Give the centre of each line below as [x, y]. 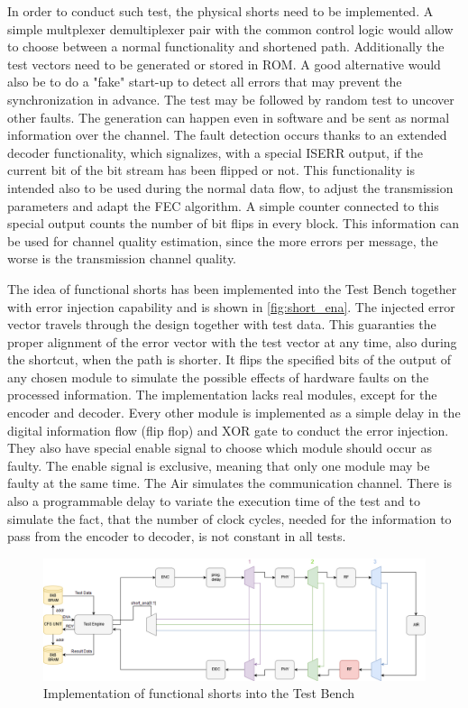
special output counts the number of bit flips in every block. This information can [233, 223]
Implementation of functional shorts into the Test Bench [199, 693]
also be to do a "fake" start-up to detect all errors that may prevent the [205, 82]
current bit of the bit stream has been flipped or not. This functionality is [211, 170]
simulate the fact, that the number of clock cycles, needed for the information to [229, 518]
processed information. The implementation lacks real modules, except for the [222, 395]
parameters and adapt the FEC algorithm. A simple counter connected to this [223, 205]
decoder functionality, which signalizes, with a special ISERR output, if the [215, 152]
